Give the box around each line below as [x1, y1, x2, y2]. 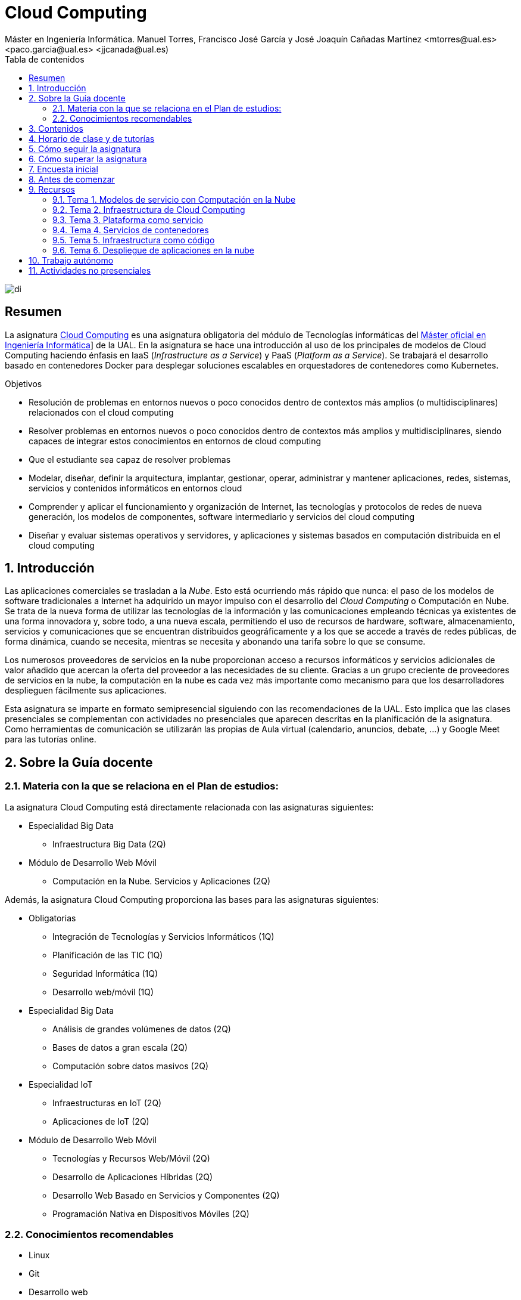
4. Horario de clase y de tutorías [29, 133, 155, 144]
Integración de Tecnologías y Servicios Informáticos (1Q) [52, 931, 274, 942]
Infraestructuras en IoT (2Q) [52, 1097, 162, 1108]
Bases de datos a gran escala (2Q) [52, 1042, 188, 1053]
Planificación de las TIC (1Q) [52, 949, 163, 960]
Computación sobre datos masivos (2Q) [52, 1060, 209, 1071]
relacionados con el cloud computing [29, 407, 174, 417]
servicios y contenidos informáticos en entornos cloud [29, 482, 242, 493]
